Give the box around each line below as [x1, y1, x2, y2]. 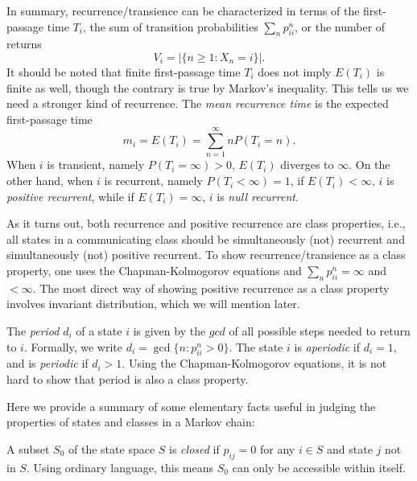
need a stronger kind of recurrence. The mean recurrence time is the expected [6, 95, 389, 112]
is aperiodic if [294, 338, 361, 355]
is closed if [169, 440, 220, 457]
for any [259, 440, 295, 457]
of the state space [68, 440, 155, 457]
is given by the [133, 323, 206, 339]
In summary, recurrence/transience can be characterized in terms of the [6, 2, 360, 18]
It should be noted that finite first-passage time [6, 63, 241, 80]
